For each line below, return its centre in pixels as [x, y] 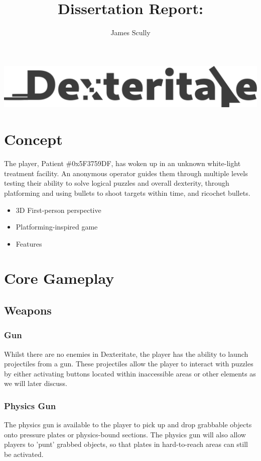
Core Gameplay [59, 278]
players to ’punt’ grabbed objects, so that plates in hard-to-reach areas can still [126, 444]
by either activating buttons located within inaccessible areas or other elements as [130, 373]
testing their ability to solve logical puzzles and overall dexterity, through [117, 183]
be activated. [24, 454]
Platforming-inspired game [57, 227]
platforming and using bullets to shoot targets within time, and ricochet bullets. [127, 193]
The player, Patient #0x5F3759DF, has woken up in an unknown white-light [122, 163]
